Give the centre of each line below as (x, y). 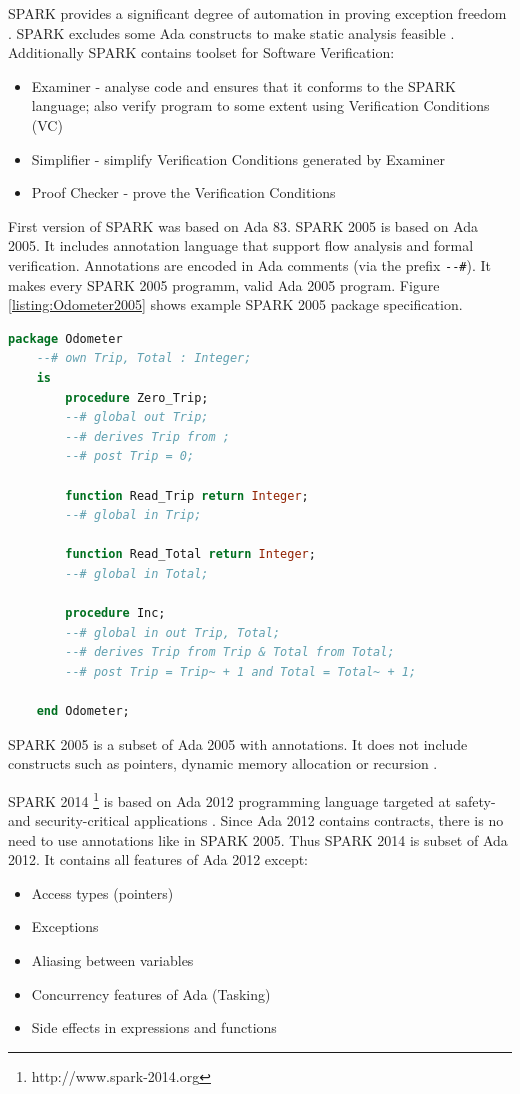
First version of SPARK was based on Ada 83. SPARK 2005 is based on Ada (243, 225)
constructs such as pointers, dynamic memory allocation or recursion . (223, 763)
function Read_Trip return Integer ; (187, 495)
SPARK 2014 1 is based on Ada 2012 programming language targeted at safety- (252, 799)
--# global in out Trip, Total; (173, 632)
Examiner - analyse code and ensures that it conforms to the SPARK (243, 85)
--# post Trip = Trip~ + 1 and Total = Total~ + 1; (241, 671)
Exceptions (65, 926)
